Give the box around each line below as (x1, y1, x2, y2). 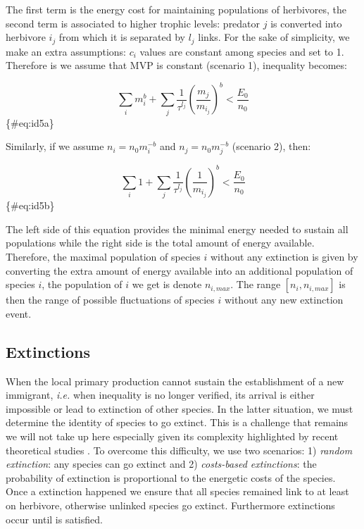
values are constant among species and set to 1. (139, 44, 344, 58)
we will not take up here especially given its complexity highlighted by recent (6, 428, 339, 443)
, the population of (42, 277, 123, 292)
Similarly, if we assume (6, 139, 104, 154)
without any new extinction (224, 292, 344, 307)
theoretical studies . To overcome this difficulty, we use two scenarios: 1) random (6, 442, 353, 457)
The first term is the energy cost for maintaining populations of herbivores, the (6, 2, 347, 16)
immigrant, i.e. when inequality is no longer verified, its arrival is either (6, 387, 315, 402)
